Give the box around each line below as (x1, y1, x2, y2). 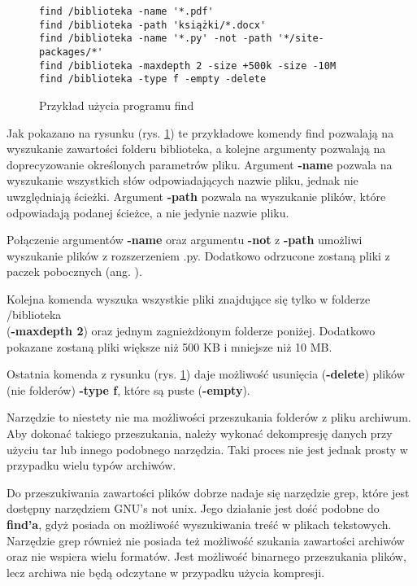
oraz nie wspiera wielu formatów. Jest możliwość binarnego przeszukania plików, (7, 548, 406, 565)
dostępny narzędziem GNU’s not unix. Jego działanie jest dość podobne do (7, 500, 380, 517)
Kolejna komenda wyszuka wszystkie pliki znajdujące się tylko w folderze (7, 290, 371, 307)
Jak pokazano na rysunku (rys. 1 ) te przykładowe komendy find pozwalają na (7, 124, 394, 141)
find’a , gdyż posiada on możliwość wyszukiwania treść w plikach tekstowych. (7, 516, 392, 532)
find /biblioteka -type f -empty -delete (39, 73, 267, 85)
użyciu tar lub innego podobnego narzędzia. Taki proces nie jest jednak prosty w (7, 440, 408, 457)
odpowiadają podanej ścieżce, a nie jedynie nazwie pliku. (7, 203, 289, 221)
